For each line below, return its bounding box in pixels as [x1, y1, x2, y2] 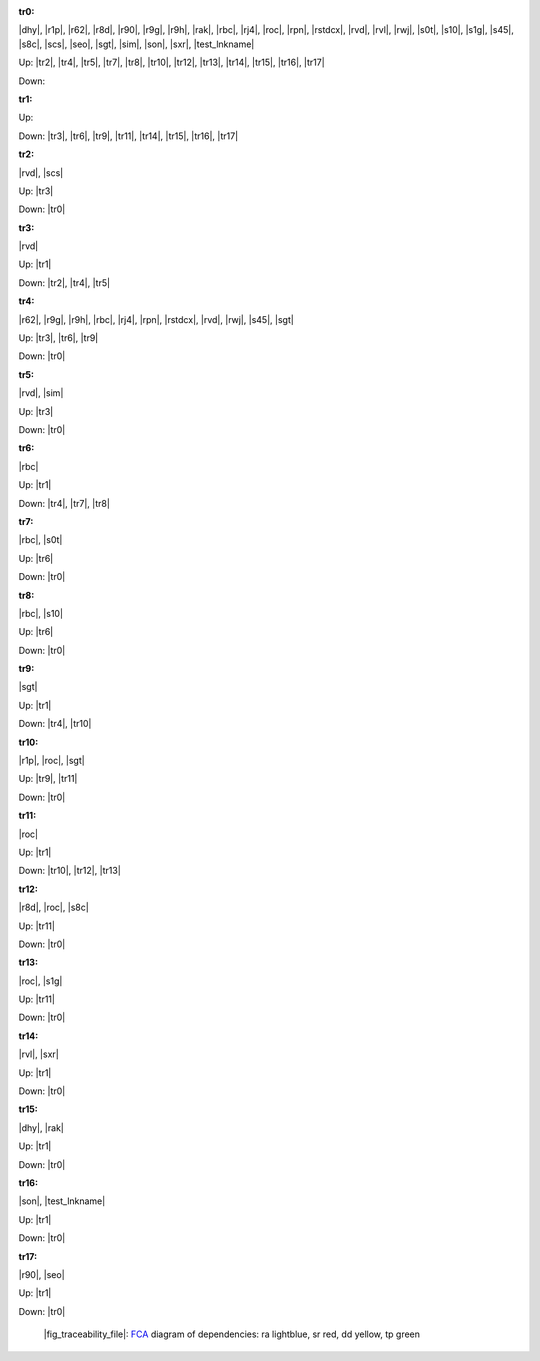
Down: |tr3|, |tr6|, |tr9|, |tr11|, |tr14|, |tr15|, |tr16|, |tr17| [18, 130, 239, 142]
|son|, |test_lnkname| [18, 1195, 106, 1207]
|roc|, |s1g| [18, 975, 63, 987]
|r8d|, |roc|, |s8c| [18, 901, 89, 914]
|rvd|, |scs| [18, 166, 64, 179]
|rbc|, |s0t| [18, 534, 63, 546]
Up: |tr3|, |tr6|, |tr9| [18, 332, 99, 344]
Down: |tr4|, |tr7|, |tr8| [18, 497, 110, 509]
